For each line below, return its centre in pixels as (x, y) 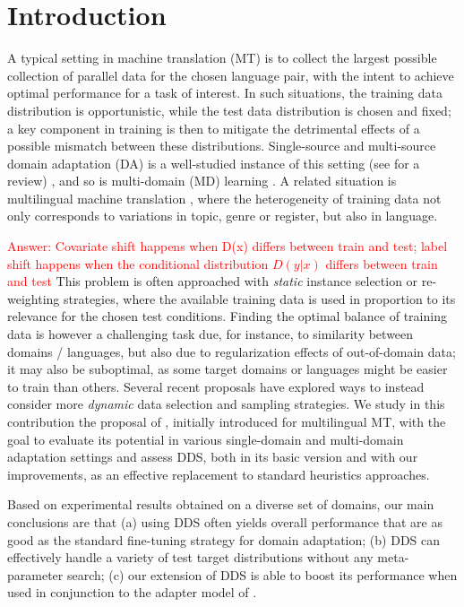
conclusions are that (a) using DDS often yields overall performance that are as (225, 521)
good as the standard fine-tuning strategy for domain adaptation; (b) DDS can (224, 539)
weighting (34, 298)
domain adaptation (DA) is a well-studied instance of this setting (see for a (214, 163)
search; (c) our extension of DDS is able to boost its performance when (262, 574)
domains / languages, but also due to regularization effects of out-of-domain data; (232, 351)
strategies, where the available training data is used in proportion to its (259, 298)
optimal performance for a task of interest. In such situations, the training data (225, 93)
